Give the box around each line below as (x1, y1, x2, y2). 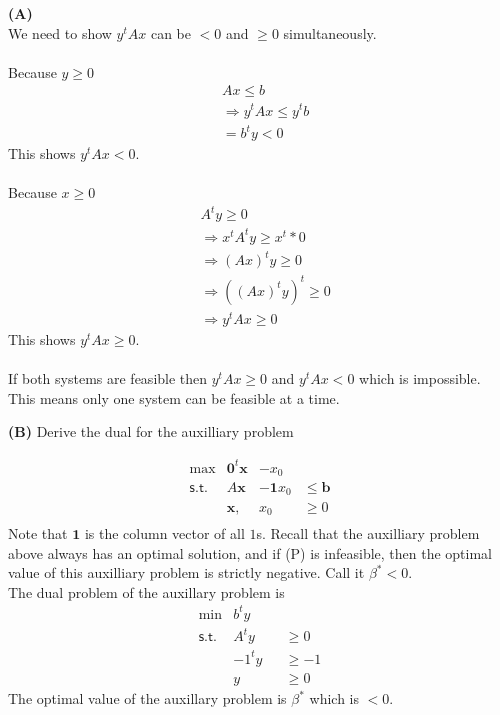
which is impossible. (359, 368, 481, 389)
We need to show (8, 22, 112, 43)
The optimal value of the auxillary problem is (8, 688, 287, 709)
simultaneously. (283, 22, 377, 43)
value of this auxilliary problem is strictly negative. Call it (8, 562, 365, 583)
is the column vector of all (84, 523, 245, 544)
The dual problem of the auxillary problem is (8, 581, 285, 602)
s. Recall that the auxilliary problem (256, 523, 480, 544)
